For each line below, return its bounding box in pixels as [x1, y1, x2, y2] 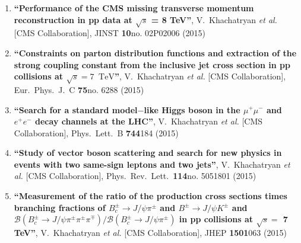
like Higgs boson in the [144, 103, 240, 116]
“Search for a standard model [14, 103, 138, 116]
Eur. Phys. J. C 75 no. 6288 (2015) [14, 83, 144, 95]
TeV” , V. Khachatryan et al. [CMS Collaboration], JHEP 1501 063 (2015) [14, 226, 287, 239]
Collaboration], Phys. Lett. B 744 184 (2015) [14, 126, 179, 139]
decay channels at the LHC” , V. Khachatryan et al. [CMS [35, 115, 263, 127]
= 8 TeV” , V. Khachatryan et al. [151, 13, 277, 25]
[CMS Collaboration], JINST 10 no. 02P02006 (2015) [14, 27, 206, 39]
